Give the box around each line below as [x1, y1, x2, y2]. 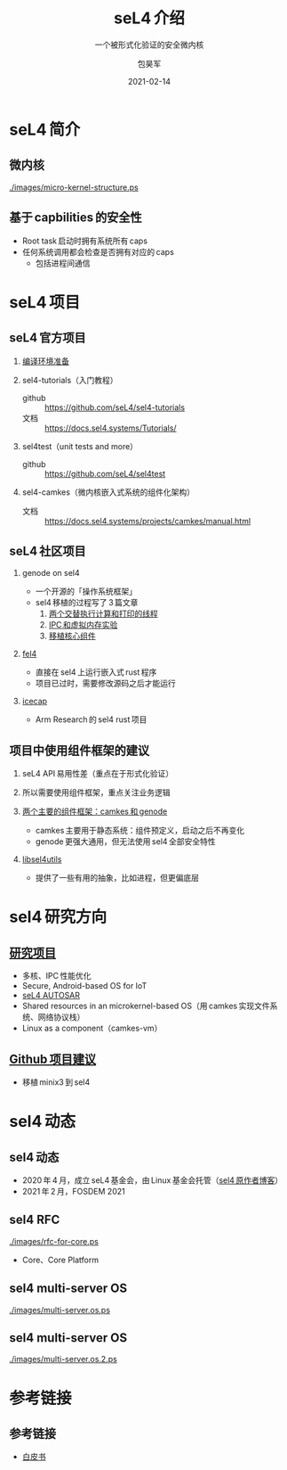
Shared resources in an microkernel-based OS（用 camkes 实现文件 [21, 1000, 271, 1012]
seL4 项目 [9, 292, 81, 312]
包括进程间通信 [35, 258, 91, 268]
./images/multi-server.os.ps [9, 1304, 111, 1315]
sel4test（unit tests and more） [21, 440, 139, 451]
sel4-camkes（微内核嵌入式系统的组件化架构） [21, 487, 195, 497]
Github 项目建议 [9, 1051, 96, 1066]
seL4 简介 [9, 119, 81, 139]
